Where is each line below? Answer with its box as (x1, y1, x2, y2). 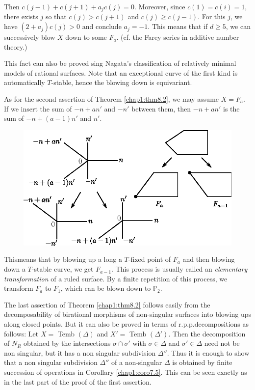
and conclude (82, 21, 122, 31)
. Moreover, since (134, 1, 185, 11)
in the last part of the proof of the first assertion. (4, 376, 152, 387)
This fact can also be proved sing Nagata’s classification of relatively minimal (4, 58, 236, 68)
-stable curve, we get (31, 264, 94, 274)
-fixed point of (128, 254, 171, 264)
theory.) (4, 41, 27, 52)
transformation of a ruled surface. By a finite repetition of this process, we (4, 273, 228, 283)
